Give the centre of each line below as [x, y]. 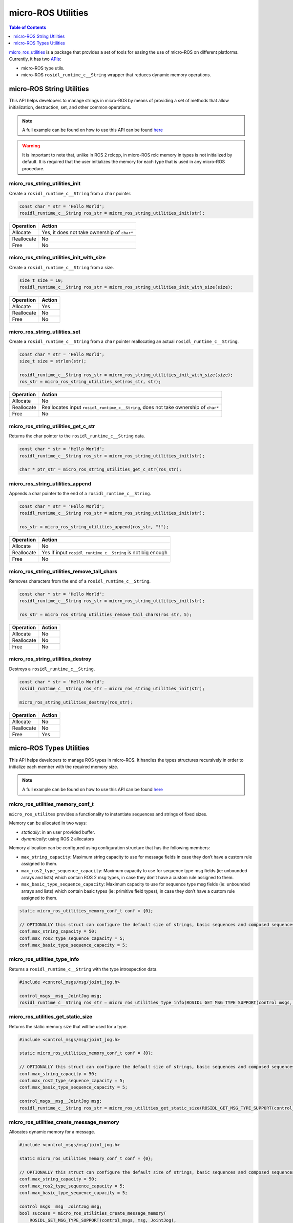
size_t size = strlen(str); [53, 361]
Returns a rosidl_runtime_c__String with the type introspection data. [84, 969]
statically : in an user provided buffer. [58, 832]
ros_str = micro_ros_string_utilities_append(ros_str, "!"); [94, 527]
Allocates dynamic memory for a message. [52, 1132]
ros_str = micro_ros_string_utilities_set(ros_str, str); [90, 382]
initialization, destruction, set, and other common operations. [70, 107]
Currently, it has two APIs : [35, 59]
